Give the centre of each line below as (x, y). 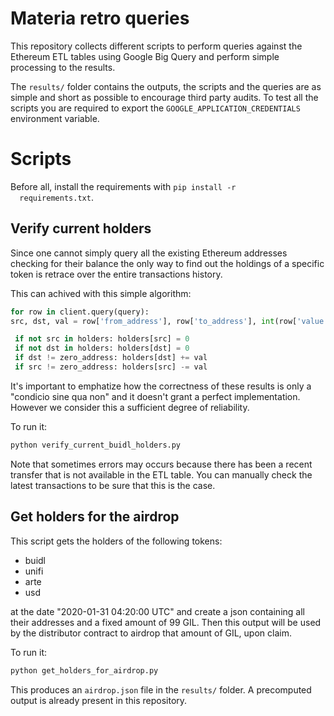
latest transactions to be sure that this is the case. (113, 485)
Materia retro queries (100, 18)
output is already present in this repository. (99, 700)
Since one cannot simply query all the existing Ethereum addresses (149, 253)
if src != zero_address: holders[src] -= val (111, 367)
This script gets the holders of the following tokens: (116, 541)
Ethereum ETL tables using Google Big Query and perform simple (145, 56)
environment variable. (55, 118)
